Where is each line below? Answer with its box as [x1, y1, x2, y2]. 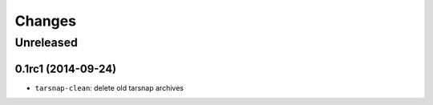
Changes [14, 12, 76, 30]
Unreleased [14, 35, 78, 50]
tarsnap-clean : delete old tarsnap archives [34, 83, 184, 92]
